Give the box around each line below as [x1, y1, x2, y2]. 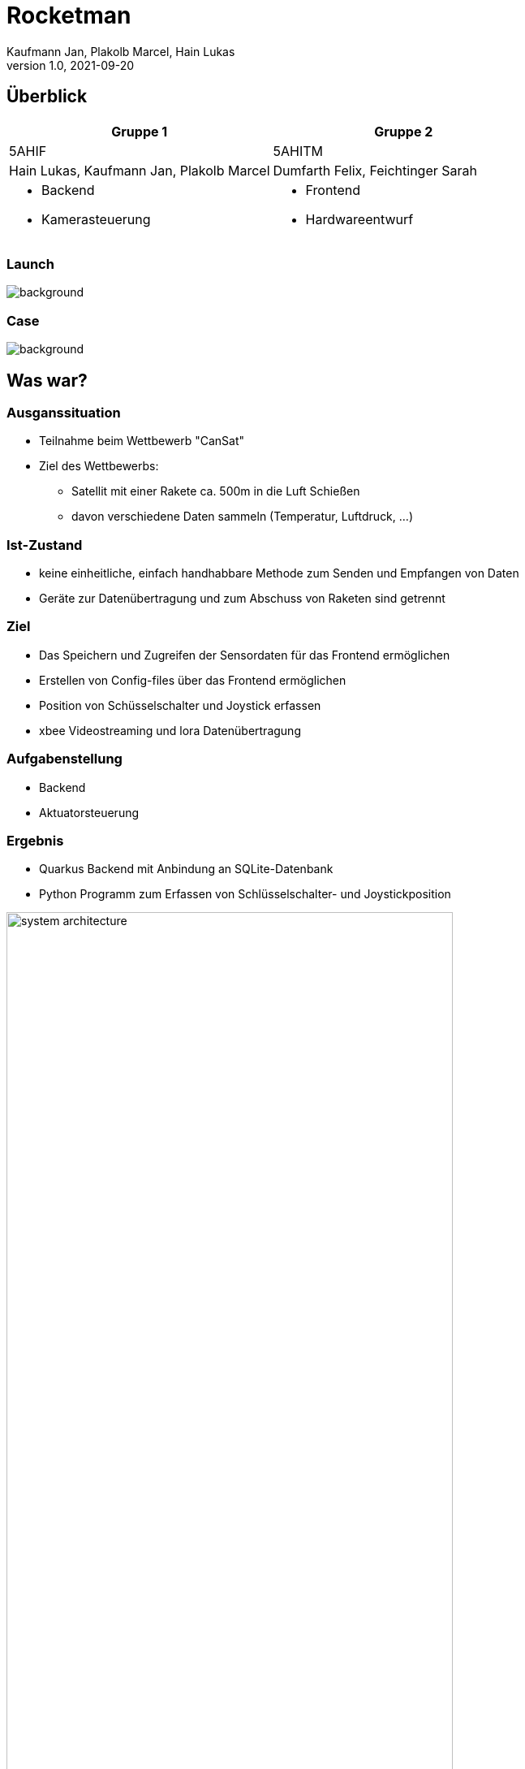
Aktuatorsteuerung [39, 805, 140, 820]
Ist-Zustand [6, 536, 83, 553]
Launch [6, 255, 54, 272]
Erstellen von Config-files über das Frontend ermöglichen [39, 673, 346, 687]
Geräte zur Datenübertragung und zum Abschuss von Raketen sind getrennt [39, 591, 445, 606]
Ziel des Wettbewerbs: [39, 459, 159, 474]
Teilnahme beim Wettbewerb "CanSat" [39, 434, 245, 448]
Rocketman [6, 2, 131, 29]
